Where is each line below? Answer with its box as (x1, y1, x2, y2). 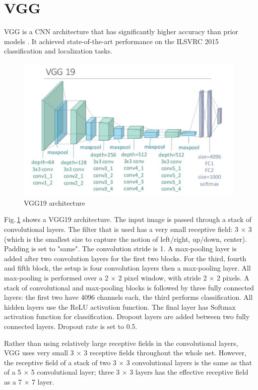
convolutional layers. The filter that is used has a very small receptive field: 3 (4, 224, 239, 234)
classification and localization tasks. (4, 46, 113, 56)
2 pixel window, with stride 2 (118, 272, 207, 282)
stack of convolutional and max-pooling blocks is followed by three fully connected (4, 282, 254, 292)
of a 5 (4, 367, 21, 377)
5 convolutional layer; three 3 (31, 367, 120, 377)
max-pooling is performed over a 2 (4, 272, 109, 282)
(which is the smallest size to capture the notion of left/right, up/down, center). (4, 233, 247, 244)
